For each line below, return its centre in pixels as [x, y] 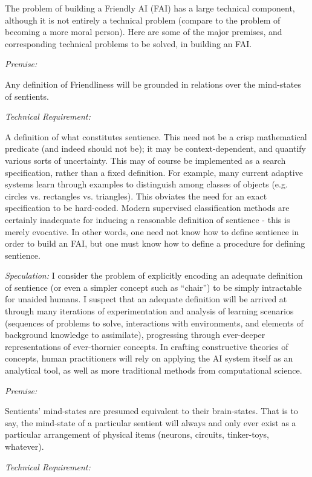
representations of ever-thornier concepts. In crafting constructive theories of [147, 346]
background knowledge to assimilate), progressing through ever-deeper [135, 335]
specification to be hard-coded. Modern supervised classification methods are [147, 208]
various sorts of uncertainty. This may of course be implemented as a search [145, 160]
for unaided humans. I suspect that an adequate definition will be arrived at [146, 299]
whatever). [24, 446]
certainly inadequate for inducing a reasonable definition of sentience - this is [148, 219]
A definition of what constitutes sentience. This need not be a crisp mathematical [156, 136]
